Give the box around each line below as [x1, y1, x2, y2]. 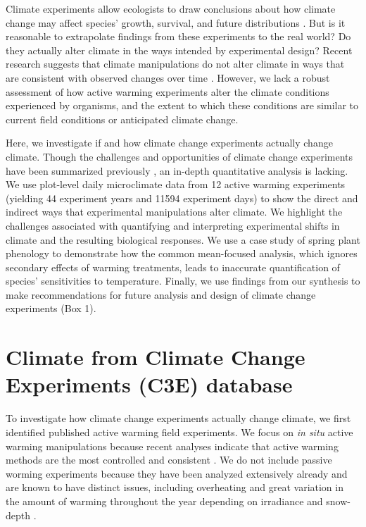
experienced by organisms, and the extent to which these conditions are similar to [6, 98, 359, 113]
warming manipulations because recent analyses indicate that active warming [6, 438, 339, 453]
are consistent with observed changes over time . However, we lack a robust [6, 70, 330, 85]
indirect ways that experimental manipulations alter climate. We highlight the [6, 204, 343, 219]
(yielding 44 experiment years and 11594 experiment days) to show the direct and [6, 190, 358, 205]
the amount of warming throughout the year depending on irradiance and [6, 493, 323, 508]
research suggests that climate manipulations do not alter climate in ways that [6, 56, 345, 71]
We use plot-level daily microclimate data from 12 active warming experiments [6, 177, 346, 192]
